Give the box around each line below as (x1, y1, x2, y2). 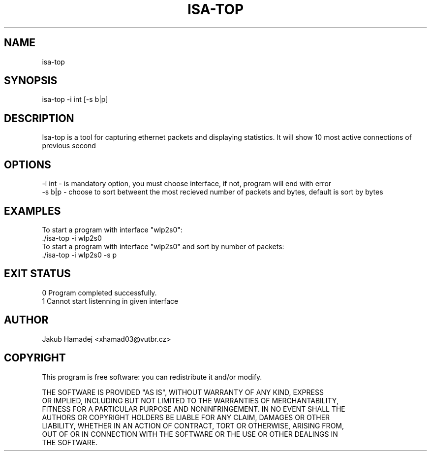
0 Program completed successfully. (42, 288, 157, 297)
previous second (42, 141, 96, 150)
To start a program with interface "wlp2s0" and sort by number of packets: (42, 242, 284, 251)
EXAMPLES (4, 204, 61, 217)
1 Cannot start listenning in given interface (42, 296, 179, 305)
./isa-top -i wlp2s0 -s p (42, 250, 117, 259)
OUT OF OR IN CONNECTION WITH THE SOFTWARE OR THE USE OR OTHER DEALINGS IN (42, 429, 338, 438)
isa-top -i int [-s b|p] (42, 95, 108, 104)
